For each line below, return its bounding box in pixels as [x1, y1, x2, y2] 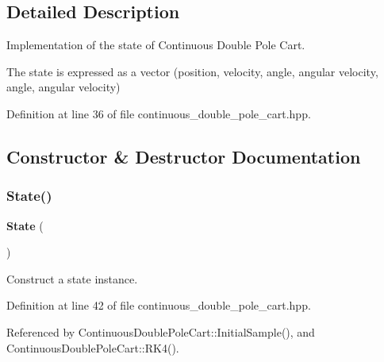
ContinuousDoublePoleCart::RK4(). [6, 339, 179, 356]
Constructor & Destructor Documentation [6, 144, 361, 168]
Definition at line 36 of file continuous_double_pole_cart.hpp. [6, 105, 311, 121]
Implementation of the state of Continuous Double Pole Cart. [6, 37, 305, 53]
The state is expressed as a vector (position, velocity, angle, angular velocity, [6, 63, 378, 79]
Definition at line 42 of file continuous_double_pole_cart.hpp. [6, 297, 311, 314]
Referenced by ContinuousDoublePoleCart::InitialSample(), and [6, 323, 315, 340]
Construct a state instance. [6, 270, 138, 287]
